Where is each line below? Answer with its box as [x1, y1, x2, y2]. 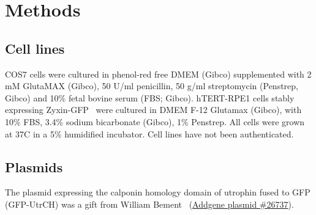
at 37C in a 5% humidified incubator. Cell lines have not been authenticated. [5, 127, 294, 140]
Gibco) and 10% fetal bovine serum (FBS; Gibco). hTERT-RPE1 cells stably [5, 91, 295, 104]
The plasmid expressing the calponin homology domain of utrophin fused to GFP [5, 186, 310, 199]
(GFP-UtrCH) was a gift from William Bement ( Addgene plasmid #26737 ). [5, 197, 294, 210]
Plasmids [5, 157, 63, 176]
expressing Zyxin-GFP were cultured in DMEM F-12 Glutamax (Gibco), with [5, 103, 302, 116]
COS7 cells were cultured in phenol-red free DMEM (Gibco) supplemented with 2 [5, 67, 312, 80]
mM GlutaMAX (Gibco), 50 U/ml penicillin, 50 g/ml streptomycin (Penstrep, [5, 79, 298, 92]
